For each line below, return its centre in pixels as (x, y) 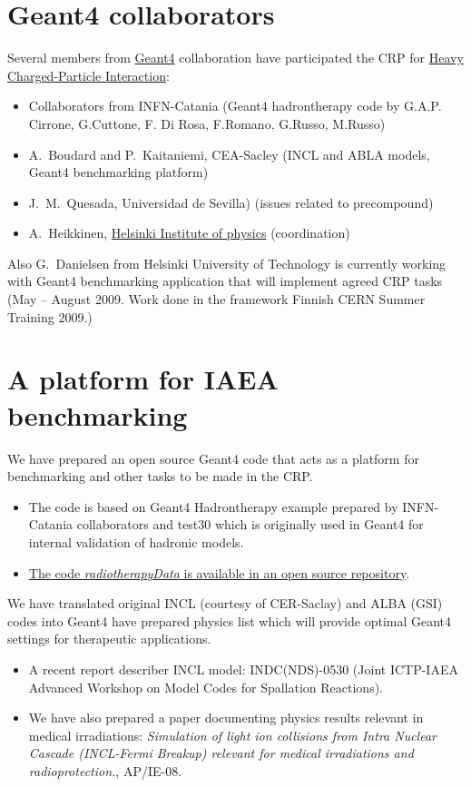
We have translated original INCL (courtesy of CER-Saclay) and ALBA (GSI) (225, 603)
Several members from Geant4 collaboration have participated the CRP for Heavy (235, 58)
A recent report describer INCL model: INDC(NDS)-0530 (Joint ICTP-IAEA (243, 669)
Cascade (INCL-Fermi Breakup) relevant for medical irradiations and (221, 753)
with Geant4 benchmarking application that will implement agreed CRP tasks (225, 281)
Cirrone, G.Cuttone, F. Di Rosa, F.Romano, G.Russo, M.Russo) (207, 123)
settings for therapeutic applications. (109, 639)
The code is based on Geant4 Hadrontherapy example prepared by (213, 506)
